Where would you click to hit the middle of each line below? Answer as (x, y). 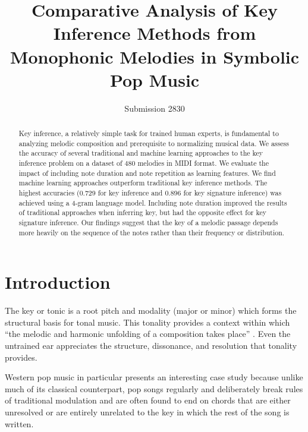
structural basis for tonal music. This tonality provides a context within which (147, 322)
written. (19, 423)
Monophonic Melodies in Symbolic (155, 56)
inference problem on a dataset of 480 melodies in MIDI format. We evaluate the (144, 163)
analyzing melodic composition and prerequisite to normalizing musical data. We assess (154, 143)
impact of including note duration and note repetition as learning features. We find (147, 173)
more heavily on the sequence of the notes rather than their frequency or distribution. (152, 232)
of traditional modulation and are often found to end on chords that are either (148, 400)
